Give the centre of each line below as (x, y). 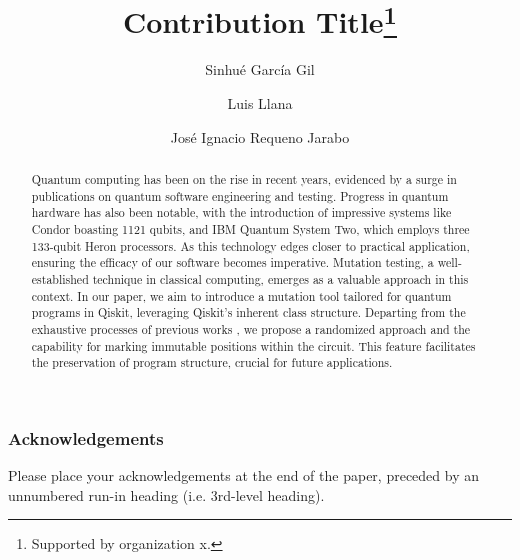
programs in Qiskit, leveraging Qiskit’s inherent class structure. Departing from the (248, 312)
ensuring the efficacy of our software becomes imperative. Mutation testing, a (232, 262)
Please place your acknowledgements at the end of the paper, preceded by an (243, 475)
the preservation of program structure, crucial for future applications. (212, 362)
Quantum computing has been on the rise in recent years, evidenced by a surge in (244, 179)
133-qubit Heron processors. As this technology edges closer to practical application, (250, 245)
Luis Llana (260, 103)
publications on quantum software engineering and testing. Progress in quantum (240, 195)
